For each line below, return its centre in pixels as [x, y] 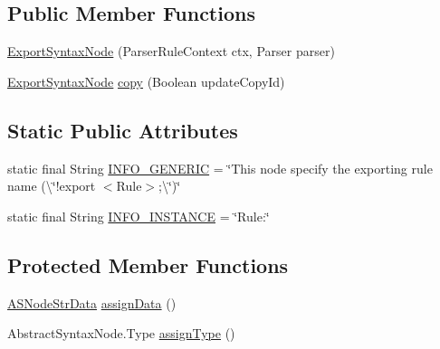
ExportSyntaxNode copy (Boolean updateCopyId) [146, 81]
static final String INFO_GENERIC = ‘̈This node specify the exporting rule [220, 168]
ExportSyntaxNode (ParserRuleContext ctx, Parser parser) [171, 51]
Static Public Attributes [123, 130]
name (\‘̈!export [52, 186]
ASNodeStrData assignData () [92, 302]
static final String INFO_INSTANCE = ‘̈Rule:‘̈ [139, 216]
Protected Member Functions [148, 264]
